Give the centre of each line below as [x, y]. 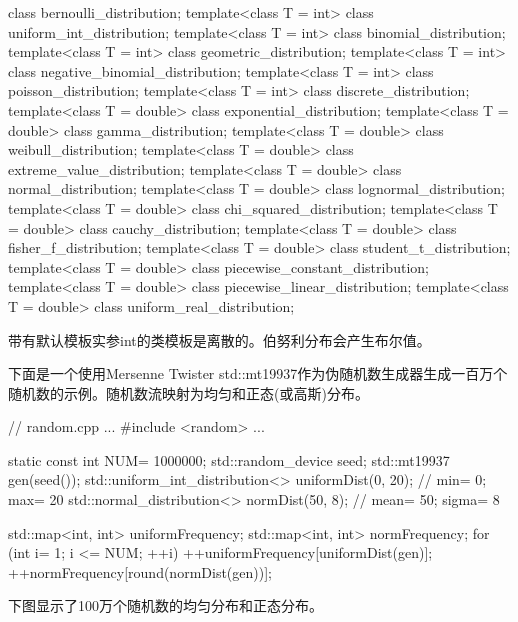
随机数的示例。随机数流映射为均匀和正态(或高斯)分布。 [188, 392]
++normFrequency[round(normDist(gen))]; [140, 571]
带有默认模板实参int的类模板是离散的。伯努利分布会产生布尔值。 [219, 339]
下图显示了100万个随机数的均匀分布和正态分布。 [165, 605]
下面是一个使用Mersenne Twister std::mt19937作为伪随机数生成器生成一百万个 [258, 373]
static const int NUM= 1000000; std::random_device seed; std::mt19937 [229, 459]
